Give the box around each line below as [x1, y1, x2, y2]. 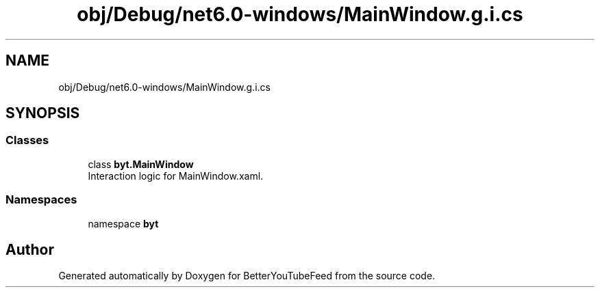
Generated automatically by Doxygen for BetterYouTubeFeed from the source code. [58, 270, 436, 282]
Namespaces [5, 193, 77, 207]
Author [5, 240, 54, 258]
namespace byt [88, 217, 159, 229]
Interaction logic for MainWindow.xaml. [88, 169, 264, 182]
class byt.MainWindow [88, 158, 194, 170]
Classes [5, 133, 49, 148]
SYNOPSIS [5, 104, 80, 122]
